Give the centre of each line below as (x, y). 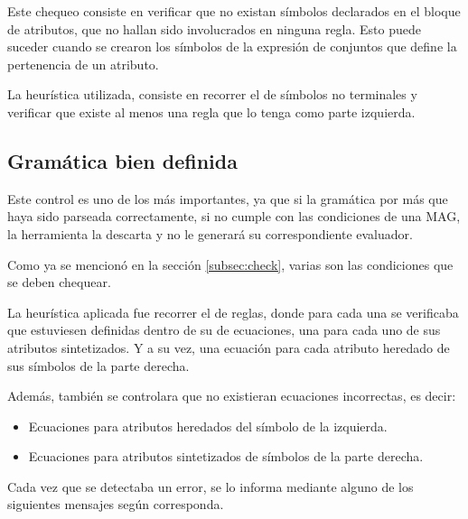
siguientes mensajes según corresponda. (116, 504)
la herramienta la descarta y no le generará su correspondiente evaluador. (210, 233)
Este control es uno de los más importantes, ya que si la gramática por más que (228, 198)
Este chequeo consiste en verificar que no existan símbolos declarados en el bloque (234, 11)
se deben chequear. (59, 282)
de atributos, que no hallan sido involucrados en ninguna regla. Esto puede (215, 28)
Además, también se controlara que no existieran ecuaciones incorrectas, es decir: (232, 396)
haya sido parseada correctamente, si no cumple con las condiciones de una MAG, (234, 216)
